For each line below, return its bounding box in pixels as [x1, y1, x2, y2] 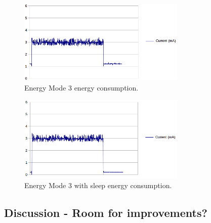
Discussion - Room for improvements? [4, 205, 207, 220]
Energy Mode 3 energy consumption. [24, 82, 139, 93]
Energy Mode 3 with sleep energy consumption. [24, 180, 172, 191]
